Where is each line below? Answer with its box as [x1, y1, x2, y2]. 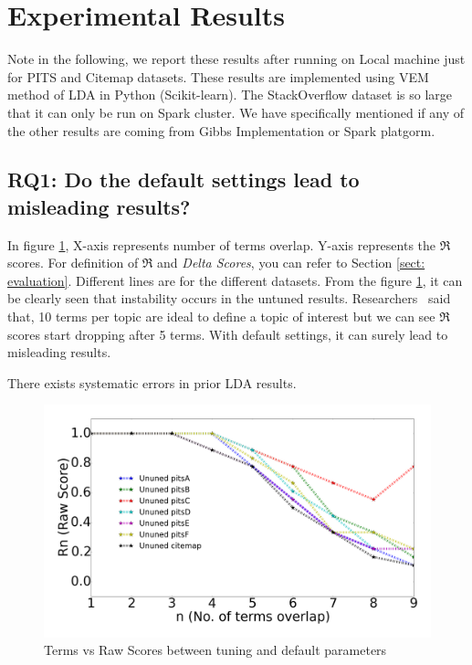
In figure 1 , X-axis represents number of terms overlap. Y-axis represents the [7, 235, 436, 254]
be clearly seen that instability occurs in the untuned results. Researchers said [7, 289, 451, 308]
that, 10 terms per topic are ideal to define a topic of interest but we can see [7, 307, 435, 326]
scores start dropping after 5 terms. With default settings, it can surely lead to [7, 324, 448, 343]
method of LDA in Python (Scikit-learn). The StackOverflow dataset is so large [7, 85, 453, 104]
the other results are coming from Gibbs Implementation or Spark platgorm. [7, 121, 435, 140]
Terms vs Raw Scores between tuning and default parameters [44, 640, 387, 660]
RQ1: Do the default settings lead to [7, 165, 360, 194]
